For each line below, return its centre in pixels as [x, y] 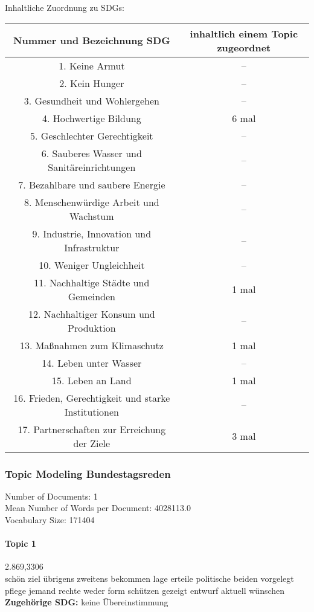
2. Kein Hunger [92, 83]
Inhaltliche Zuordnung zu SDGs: [65, 7]
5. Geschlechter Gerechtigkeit [92, 135]
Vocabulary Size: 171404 [50, 520]
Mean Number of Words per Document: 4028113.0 [98, 508]
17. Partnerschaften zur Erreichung [92, 429]
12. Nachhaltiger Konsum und [92, 314]
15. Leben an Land [92, 380]
